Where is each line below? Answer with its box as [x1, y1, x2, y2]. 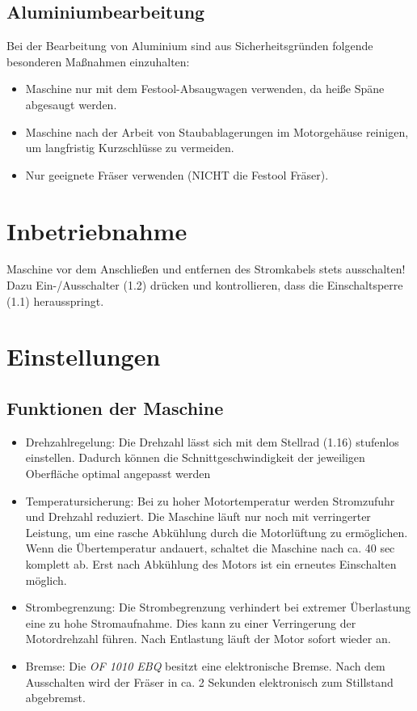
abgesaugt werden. [25, 95, 117, 112]
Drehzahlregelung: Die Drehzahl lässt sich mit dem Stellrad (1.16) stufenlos [25, 433, 399, 450]
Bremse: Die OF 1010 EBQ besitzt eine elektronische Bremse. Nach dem [25, 657, 385, 674]
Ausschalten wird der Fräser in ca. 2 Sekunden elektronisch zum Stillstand [25, 673, 394, 690]
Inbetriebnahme [6, 214, 187, 247]
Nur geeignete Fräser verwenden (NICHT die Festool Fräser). [25, 166, 329, 183]
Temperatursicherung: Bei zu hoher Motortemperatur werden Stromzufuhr [25, 492, 395, 509]
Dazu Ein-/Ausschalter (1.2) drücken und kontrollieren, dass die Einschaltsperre [6, 277, 403, 294]
